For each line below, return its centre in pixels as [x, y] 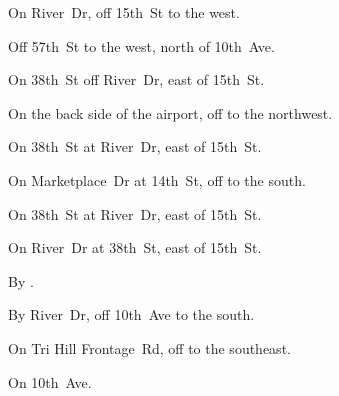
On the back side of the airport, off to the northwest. [170, 112]
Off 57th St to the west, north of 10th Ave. [141, 45]
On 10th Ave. [50, 381]
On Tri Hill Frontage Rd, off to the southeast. [149, 347]
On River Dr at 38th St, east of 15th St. [135, 247]
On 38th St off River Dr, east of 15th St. [136, 79]
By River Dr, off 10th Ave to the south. [131, 314]
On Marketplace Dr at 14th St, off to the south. [157, 179]
